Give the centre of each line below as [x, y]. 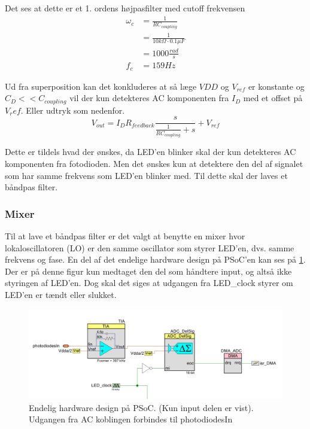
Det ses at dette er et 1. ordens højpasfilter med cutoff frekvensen [125, 8]
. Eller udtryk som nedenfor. [73, 110]
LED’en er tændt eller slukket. [61, 294]
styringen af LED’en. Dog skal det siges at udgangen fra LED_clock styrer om [149, 283]
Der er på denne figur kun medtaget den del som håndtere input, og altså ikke [148, 271]
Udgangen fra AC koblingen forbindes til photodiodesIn [131, 419]
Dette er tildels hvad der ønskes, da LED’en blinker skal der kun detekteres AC [151, 152]
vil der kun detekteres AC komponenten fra [149, 98]
